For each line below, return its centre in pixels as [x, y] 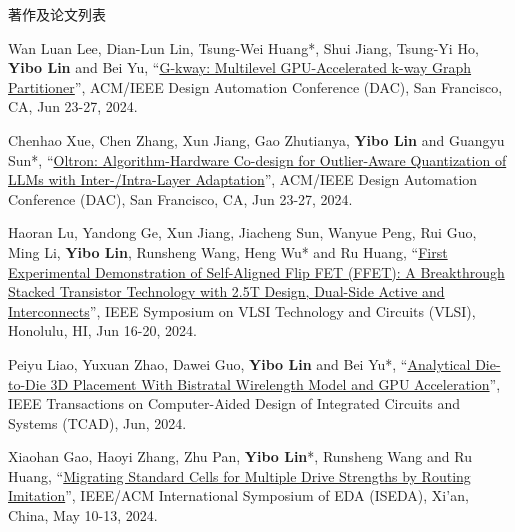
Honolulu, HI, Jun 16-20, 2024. [102, 330]
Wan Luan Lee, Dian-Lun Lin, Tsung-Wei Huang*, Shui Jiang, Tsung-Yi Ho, [243, 47]
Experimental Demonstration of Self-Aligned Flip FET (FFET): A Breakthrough [256, 271]
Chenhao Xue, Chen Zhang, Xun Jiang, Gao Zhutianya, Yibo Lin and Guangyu [256, 139]
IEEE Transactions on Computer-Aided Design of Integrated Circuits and [234, 403]
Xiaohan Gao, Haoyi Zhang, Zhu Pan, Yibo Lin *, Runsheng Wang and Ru [240, 456]
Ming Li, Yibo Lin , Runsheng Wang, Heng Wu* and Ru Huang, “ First [228, 251]
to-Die [27, 383]
